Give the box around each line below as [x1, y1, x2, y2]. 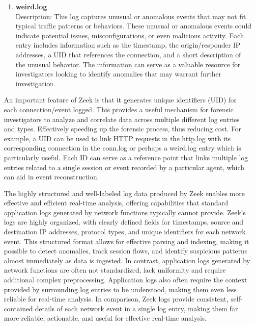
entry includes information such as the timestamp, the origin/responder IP [15, 40, 241, 50]
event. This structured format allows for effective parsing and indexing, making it [4, 236, 249, 246]
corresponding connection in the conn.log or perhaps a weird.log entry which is [4, 143, 241, 153]
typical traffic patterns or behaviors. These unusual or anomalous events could [15, 21, 252, 31]
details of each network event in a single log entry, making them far [35, 303, 238, 313]
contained [4, 303, 33, 313]
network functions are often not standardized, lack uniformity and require [4, 265, 226, 275]
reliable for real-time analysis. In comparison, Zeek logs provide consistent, [4, 294, 228, 304]
